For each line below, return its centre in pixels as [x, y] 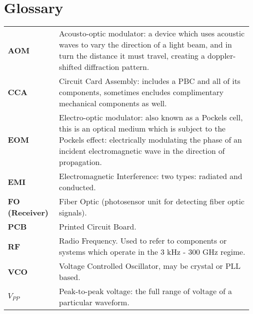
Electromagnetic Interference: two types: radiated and [151, 176]
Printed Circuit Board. [98, 227]
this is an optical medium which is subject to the [142, 129]
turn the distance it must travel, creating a [132, 56]
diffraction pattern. [117, 67]
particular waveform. [94, 302]
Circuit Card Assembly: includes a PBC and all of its [150, 81]
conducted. [77, 187]
